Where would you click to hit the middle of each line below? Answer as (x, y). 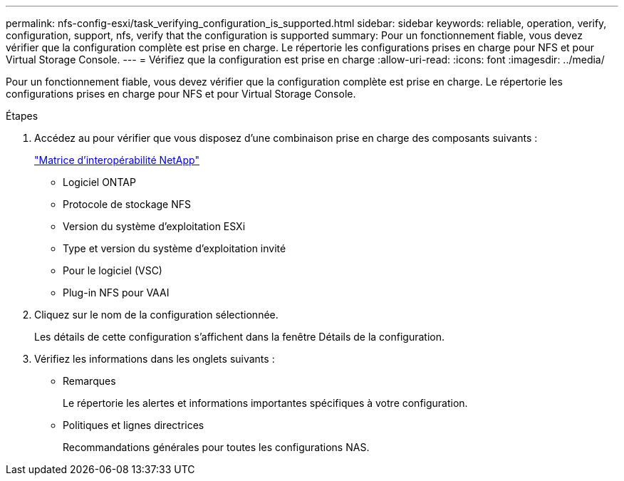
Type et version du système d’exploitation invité (175, 248)
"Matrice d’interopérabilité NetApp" (117, 160)
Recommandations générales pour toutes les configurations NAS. (216, 447)
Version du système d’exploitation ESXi (154, 226)
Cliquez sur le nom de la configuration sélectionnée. (156, 315)
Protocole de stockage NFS (127, 204)
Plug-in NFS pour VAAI (116, 293)
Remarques (89, 381)
